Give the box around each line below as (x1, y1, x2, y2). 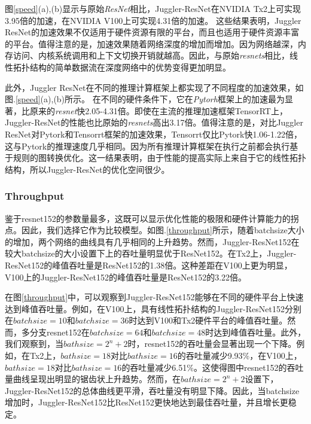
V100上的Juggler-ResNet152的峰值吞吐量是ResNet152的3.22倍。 (5, 270, 247, 283)
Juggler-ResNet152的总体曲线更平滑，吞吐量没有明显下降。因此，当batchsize (5, 384, 300, 396)
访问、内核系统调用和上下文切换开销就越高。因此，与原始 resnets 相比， (13, 49, 290, 62)
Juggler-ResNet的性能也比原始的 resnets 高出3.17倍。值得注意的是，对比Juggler (5, 116, 303, 129)
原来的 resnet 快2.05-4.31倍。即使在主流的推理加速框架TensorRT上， (29, 104, 288, 117)
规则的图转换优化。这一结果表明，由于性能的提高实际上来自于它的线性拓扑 (13, 151, 306, 164)
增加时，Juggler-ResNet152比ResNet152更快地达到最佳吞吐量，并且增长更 (5, 396, 288, 408)
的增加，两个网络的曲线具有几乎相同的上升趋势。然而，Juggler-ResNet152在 (5, 235, 300, 248)
